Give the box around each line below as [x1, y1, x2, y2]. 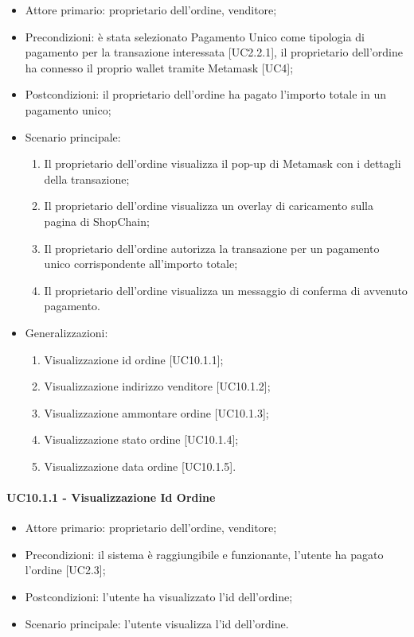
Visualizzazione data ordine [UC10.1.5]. [44, 457, 236, 474]
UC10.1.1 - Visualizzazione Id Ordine [6, 489, 216, 506]
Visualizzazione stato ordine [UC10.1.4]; [44, 431, 239, 448]
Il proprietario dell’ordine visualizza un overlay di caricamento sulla [44, 197, 374, 214]
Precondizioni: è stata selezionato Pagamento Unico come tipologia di [25, 28, 365, 45]
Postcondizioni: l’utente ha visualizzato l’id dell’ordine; [25, 588, 293, 605]
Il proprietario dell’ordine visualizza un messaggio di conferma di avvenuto [44, 282, 408, 298]
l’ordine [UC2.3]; [25, 561, 106, 578]
